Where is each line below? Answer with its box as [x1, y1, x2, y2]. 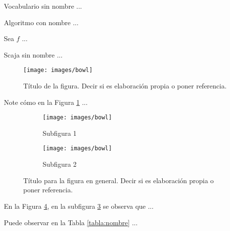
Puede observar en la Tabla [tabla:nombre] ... [4, 217, 138, 227]
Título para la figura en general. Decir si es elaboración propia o [23, 175, 214, 185]
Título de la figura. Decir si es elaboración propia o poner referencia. [23, 81, 227, 91]
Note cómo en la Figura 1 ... [4, 97, 88, 107]
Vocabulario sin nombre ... [4, 1, 82, 11]
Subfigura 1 [43, 128, 77, 138]
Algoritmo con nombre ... [4, 17, 79, 27]
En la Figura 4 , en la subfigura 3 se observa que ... [4, 201, 154, 211]
